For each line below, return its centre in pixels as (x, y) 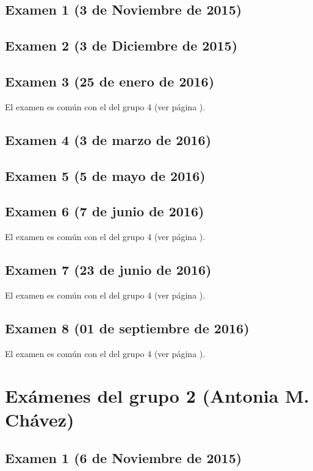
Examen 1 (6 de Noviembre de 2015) (124, 458)
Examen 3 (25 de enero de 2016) (110, 81)
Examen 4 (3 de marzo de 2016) (108, 139)
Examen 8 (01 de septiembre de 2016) (127, 328)
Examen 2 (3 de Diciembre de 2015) (121, 45)
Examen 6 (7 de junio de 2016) (105, 211)
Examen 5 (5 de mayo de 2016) (105, 175)
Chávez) (40, 419)
